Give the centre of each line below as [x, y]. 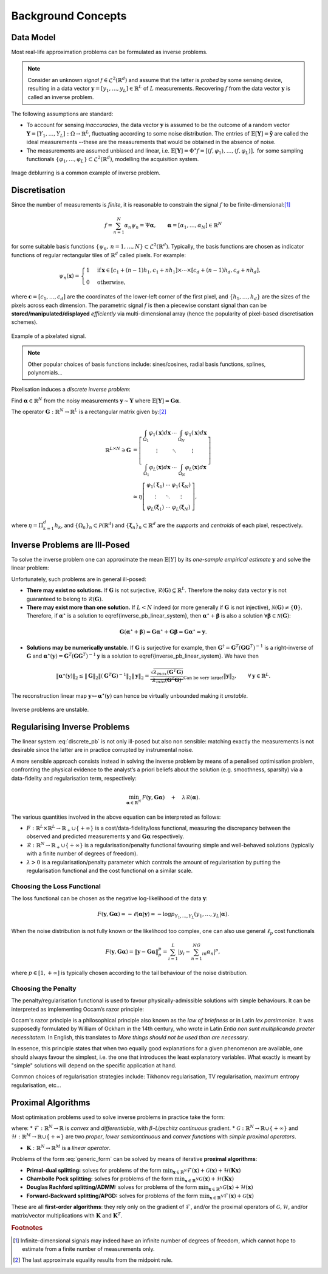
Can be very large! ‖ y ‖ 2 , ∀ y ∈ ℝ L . [227, 676]
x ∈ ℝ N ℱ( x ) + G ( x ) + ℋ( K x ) [207, 1171]
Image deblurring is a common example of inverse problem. [86, 173]
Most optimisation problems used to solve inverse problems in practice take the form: [118, 1117]
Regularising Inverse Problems [70, 727]
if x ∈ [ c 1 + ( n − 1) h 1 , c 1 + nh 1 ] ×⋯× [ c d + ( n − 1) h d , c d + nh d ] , [179, 270]
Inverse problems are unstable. [50, 710]
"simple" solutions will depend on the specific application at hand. [94, 1066]
